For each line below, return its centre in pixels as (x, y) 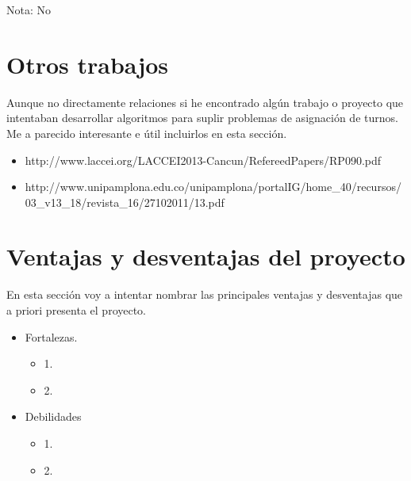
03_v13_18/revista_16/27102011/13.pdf (125, 202)
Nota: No (29, 10)
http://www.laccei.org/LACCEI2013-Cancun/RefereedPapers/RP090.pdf (203, 160)
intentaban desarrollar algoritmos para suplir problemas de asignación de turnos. (202, 118)
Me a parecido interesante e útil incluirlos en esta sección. (147, 133)
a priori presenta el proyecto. (77, 310)
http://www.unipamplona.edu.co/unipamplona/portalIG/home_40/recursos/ (213, 187)
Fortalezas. (51, 336)
